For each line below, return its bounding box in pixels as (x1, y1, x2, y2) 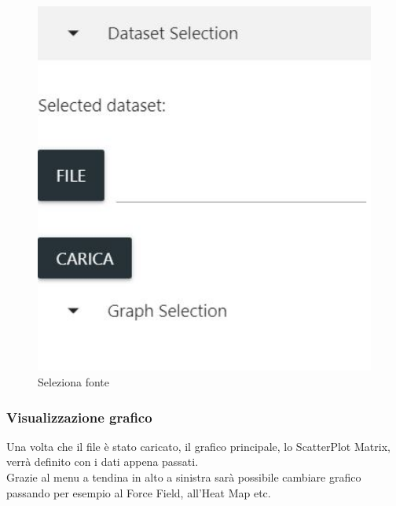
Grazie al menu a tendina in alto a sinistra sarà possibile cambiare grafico (6, 469, 361, 486)
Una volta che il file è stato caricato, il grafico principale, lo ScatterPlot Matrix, (6, 438, 390, 454)
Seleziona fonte (38, 374, 109, 390)
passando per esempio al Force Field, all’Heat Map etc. (6, 484, 271, 500)
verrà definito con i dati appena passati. (6, 453, 199, 470)
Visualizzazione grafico (6, 407, 152, 427)
